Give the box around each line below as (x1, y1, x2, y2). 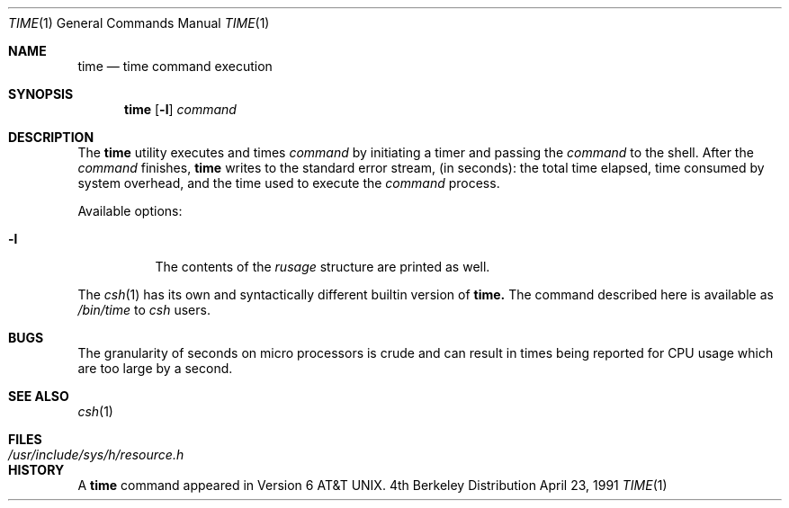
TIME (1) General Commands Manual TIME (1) (8, 15, 270, 31)
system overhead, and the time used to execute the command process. (77, 175, 500, 191)
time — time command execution (77, 58, 273, 74)
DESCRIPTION (8, 129, 94, 145)
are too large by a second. (77, 361, 233, 376)
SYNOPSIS (8, 86, 74, 102)
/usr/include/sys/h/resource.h (8, 447, 184, 462)
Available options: (77, 203, 183, 218)
